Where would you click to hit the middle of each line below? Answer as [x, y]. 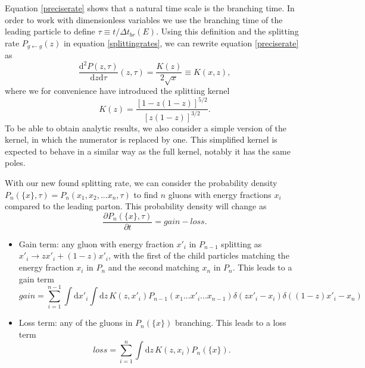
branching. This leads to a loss [230, 323]
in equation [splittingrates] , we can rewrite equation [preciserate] [181, 43]
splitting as [241, 243]
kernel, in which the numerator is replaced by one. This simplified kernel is [141, 139]
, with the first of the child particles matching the [199, 255]
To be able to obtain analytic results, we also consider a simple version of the [146, 128]
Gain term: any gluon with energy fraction [96, 243]
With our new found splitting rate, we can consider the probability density [141, 183]
